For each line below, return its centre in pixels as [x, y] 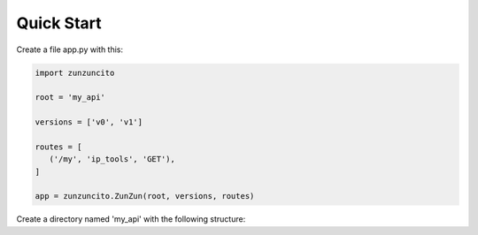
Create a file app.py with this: [70, 49]
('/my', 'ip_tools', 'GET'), [112, 159]
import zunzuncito [75, 72]
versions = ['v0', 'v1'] [89, 122]
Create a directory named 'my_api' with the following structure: [131, 219]
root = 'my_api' [70, 98]
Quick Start [59, 23]
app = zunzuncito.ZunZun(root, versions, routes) [145, 196]
